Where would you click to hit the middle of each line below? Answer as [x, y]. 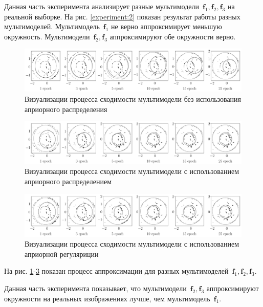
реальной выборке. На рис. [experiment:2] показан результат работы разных [122, 16]
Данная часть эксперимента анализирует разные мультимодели [102, 6]
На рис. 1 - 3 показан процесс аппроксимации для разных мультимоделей [116, 271]
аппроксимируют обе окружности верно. [173, 36]
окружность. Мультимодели [47, 36]
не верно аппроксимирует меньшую [167, 26]
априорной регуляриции [62, 254]
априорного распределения [66, 109]
